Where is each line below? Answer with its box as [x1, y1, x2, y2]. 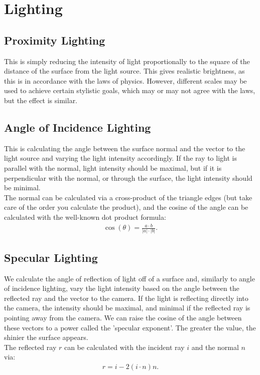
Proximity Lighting [4, 32, 105, 48]
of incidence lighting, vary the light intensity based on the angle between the [4, 283, 239, 293]
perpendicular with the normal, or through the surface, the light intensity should [4, 172, 252, 183]
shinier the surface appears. [4, 332, 88, 342]
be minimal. [4, 182, 41, 193]
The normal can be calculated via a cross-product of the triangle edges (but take [4, 192, 252, 202]
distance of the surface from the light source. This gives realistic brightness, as [4, 66, 245, 76]
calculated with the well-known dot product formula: [4, 211, 166, 222]
